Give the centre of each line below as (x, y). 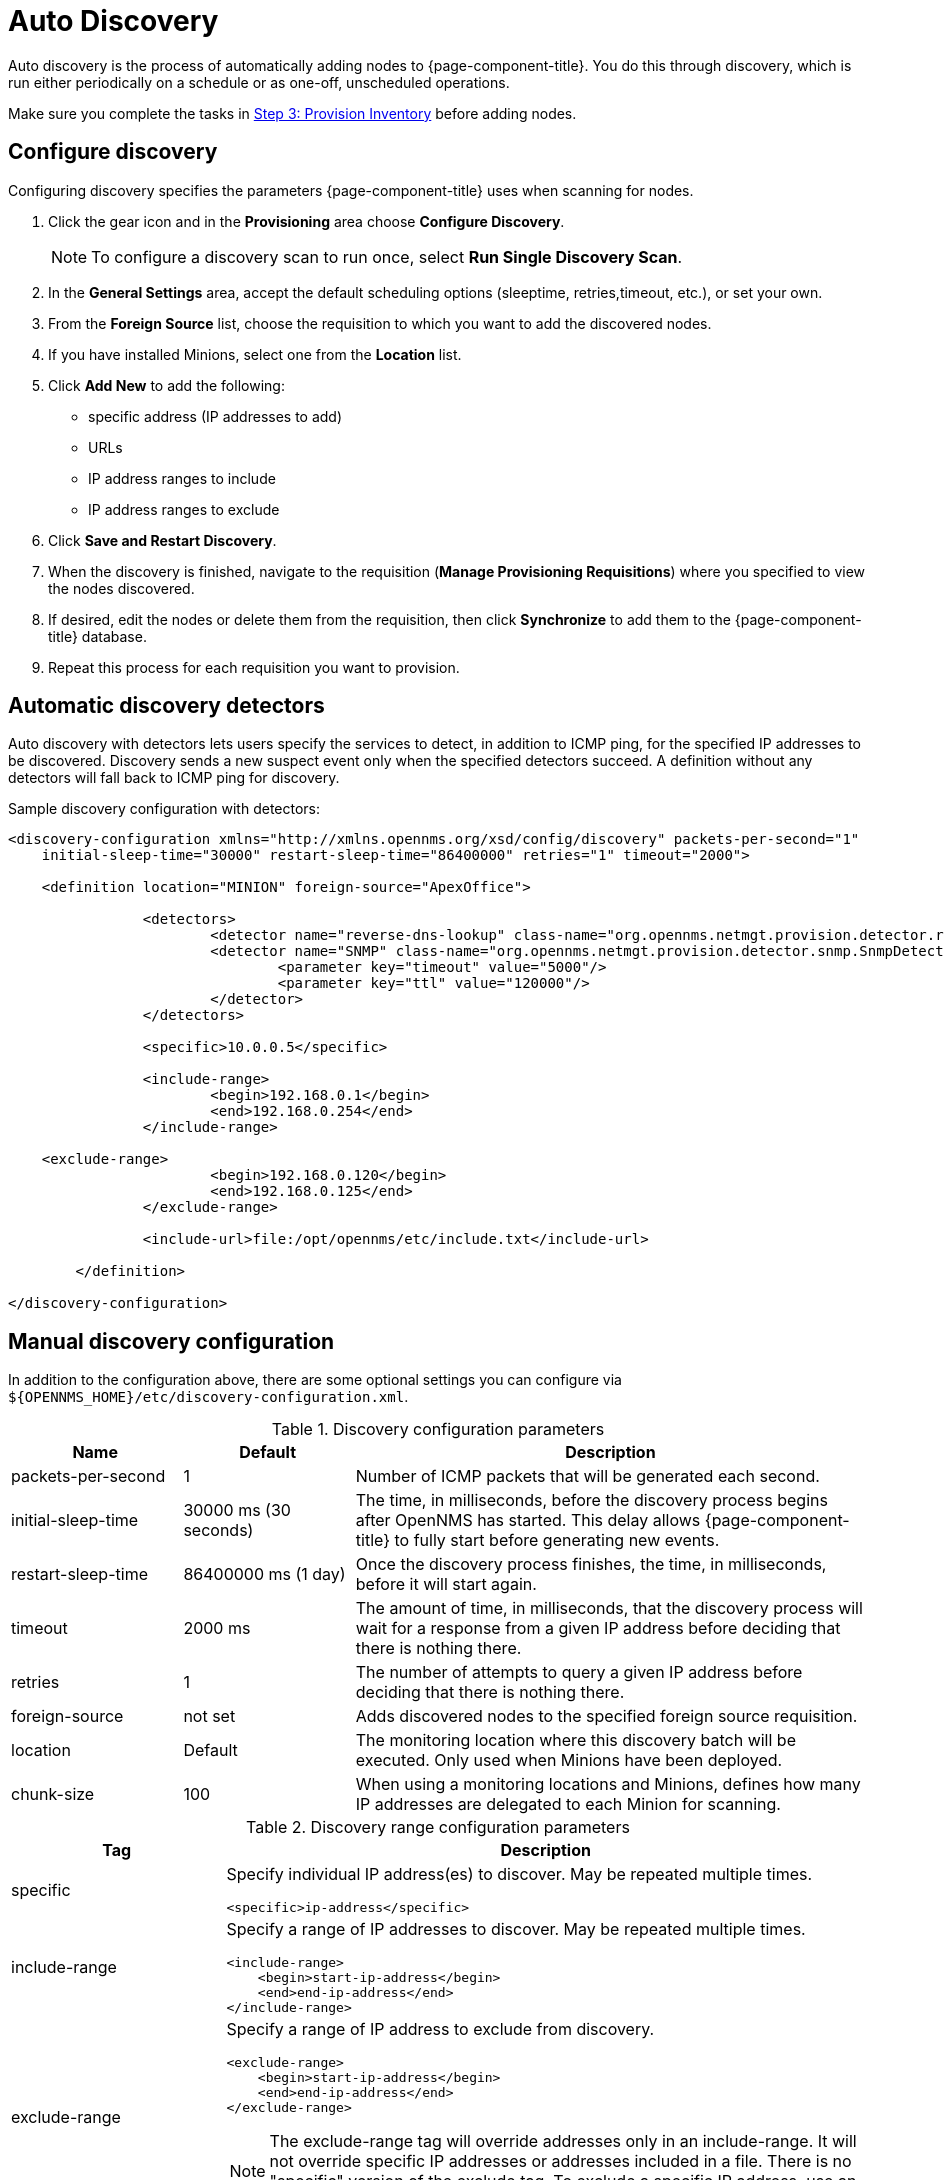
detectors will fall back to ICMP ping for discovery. (174, 778)
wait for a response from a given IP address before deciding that (598, 1628)
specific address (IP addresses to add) (215, 416)
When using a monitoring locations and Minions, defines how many (608, 1784)
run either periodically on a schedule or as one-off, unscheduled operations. (259, 82)
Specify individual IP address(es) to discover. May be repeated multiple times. (519, 1874)
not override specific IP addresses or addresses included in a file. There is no (560, 2161)
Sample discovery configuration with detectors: (164, 809)
